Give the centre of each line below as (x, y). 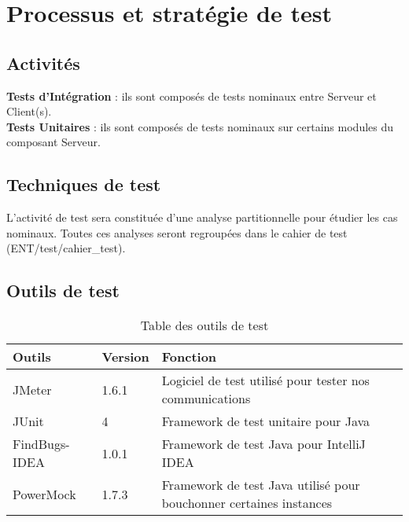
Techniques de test (84, 184)
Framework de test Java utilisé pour (261, 485)
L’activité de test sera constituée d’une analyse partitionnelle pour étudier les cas (202, 217)
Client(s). (29, 111)
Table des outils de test (204, 325)
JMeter (32, 389)
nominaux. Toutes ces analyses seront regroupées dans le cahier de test (177, 232)
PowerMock (44, 494)
